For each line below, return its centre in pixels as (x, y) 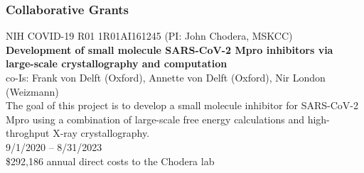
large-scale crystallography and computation (117, 63)
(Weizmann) (32, 91)
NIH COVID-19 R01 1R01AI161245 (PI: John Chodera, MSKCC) (149, 36)
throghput (28, 133)
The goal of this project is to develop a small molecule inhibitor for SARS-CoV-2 (182, 105)
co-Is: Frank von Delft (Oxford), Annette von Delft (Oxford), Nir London (166, 77)
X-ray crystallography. (101, 133)
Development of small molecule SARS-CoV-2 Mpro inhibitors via (170, 49)
